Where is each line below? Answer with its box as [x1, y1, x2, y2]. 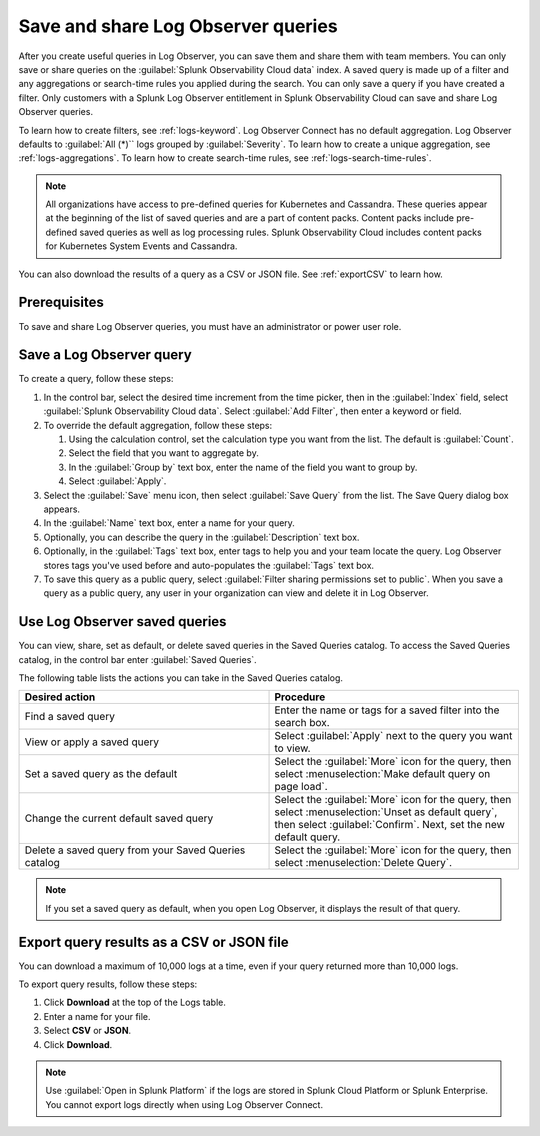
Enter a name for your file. [43, 1010, 151, 1022]
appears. [43, 503, 80, 515]
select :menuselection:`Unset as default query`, [274, 805, 498, 819]
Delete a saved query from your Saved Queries [24, 843, 246, 857]
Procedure [274, 690, 326, 704]
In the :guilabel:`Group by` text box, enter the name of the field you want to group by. [68, 461, 418, 473]
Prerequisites [18, 294, 104, 311]
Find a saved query [24, 710, 115, 724]
